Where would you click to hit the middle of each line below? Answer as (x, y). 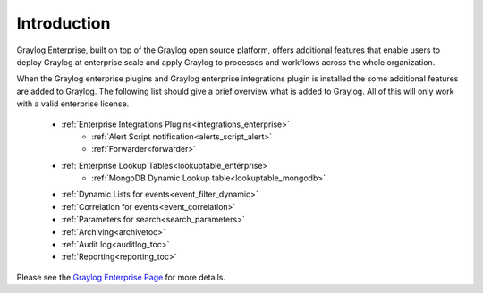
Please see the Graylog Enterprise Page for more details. (121, 277)
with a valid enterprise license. (73, 104)
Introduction (64, 23)
